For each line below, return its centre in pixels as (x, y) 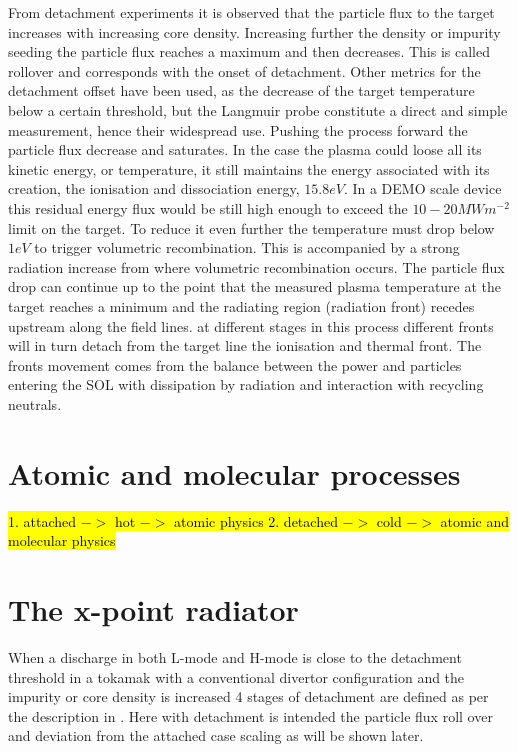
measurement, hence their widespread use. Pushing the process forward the (238, 129)
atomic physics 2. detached (256, 520)
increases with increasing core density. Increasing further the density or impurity (254, 31)
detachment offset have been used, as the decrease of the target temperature (241, 90)
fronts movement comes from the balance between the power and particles (235, 364)
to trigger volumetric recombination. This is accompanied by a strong (247, 247)
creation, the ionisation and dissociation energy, (154, 188)
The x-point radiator (153, 608)
